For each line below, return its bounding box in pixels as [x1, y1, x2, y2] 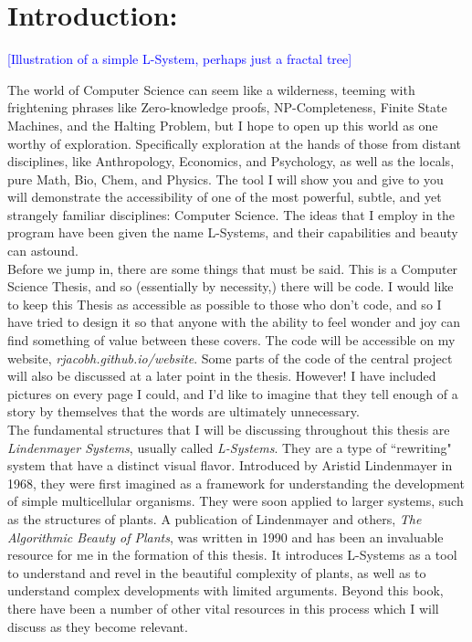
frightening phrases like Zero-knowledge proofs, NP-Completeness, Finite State [7, 98, 447, 117]
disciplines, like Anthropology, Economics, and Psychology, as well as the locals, [7, 152, 455, 171]
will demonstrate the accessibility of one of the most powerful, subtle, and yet [7, 187, 442, 206]
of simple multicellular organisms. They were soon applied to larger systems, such [7, 491, 464, 510]
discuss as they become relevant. [7, 616, 188, 636]
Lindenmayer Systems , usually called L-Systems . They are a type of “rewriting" [7, 437, 452, 457]
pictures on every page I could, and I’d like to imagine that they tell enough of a [7, 384, 458, 403]
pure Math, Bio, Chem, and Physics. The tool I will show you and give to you [7, 169, 444, 188]
